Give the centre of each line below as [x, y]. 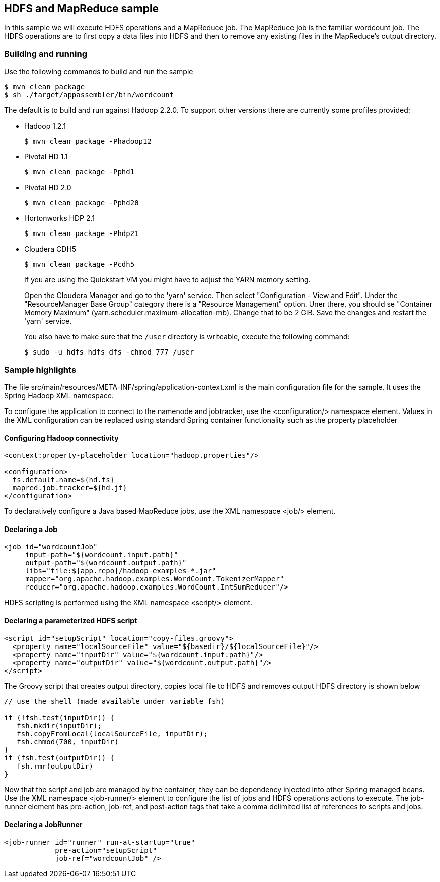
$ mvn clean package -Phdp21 [82, 234]
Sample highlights [40, 369]
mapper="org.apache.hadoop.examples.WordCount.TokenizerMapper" [155, 579]
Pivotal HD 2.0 [48, 188]
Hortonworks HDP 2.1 [59, 218]
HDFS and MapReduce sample [82, 8]
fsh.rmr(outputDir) [55, 766]
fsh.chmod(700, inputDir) [68, 742]
